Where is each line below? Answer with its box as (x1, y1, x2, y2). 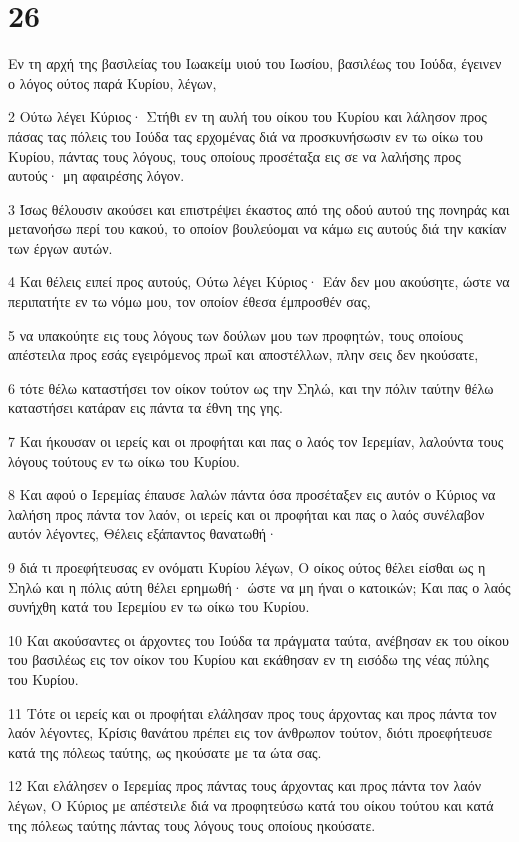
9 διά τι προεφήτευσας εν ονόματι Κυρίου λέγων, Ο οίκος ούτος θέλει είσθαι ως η (8, 557, 486, 577)
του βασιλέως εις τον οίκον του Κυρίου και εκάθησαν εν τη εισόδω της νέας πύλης (8, 649, 489, 670)
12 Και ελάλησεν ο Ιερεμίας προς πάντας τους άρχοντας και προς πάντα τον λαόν (8, 775, 482, 796)
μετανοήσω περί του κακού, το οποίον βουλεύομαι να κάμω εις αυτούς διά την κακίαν (8, 218, 507, 239)
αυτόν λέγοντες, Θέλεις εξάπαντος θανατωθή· (8, 523, 278, 544)
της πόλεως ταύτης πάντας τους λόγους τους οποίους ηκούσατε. (8, 814, 376, 835)
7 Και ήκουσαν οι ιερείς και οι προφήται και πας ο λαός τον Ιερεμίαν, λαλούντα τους (8, 431, 504, 452)
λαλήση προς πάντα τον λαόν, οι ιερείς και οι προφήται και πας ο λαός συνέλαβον (8, 503, 485, 524)
